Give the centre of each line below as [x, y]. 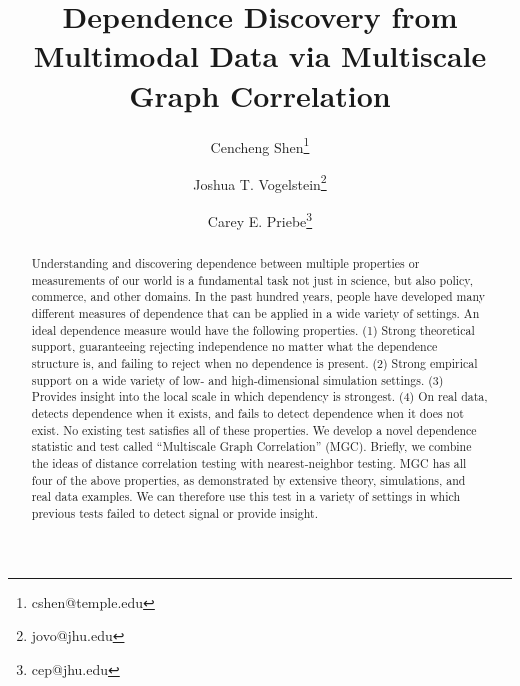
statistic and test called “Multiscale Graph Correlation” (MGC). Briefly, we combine [251, 446]
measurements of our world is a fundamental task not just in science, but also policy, [252, 279]
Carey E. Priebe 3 [260, 219]
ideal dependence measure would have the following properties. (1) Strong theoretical [253, 329]
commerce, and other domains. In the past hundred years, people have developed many [258, 296]
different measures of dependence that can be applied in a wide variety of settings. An [255, 313]
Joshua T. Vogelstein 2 [260, 182]
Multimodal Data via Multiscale [260, 55]
